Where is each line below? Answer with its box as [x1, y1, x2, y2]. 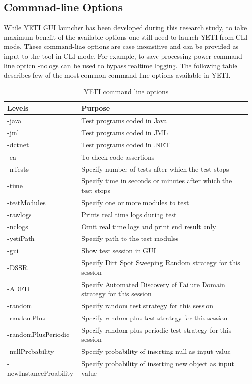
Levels [7, 103, 29, 113]
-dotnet [7, 139, 29, 149]
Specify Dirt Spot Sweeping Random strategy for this [81, 257, 240, 268]
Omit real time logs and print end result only [81, 221, 216, 231]
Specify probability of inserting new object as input [81, 358, 234, 368]
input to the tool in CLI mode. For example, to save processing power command [4, 50, 242, 61]
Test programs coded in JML [81, 128, 168, 138]
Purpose [81, 103, 110, 113]
